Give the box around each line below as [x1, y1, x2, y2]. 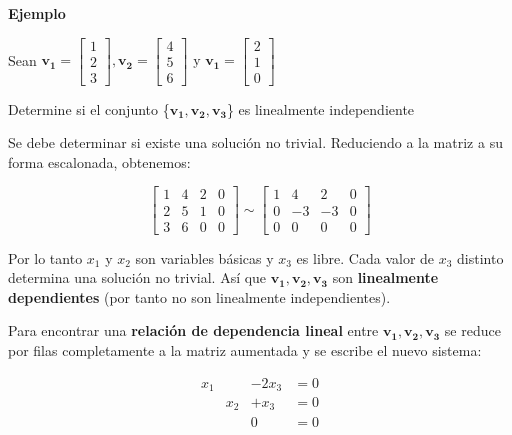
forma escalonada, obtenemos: [8, 151, 191, 172]
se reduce [444, 320, 501, 341]
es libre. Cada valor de [296, 247, 435, 268]
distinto [457, 247, 504, 268]
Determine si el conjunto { [8, 98, 170, 119]
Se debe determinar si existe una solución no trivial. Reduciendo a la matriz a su [8, 132, 503, 153]
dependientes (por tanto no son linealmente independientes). [8, 286, 391, 307]
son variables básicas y [135, 247, 274, 268]
